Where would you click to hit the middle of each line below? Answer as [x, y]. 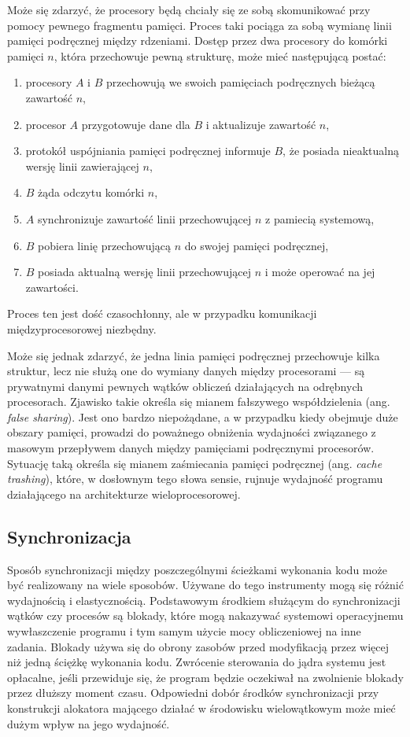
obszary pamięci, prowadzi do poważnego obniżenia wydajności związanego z [192, 432]
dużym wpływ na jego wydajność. [89, 723]
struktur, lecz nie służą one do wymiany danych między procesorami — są [186, 371]
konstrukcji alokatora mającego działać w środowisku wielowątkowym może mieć [201, 708]
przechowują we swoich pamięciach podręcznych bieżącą [240, 82]
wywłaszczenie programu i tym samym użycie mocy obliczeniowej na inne [184, 631]
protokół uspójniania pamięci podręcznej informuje [148, 151]
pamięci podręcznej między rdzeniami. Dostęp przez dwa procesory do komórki [198, 41]
